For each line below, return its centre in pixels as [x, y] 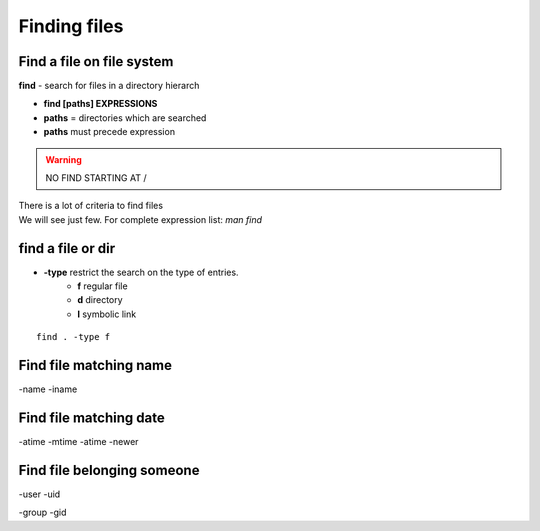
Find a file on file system [96, 61]
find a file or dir [66, 248]
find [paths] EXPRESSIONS [100, 104]
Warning [63, 159]
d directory [100, 300]
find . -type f [73, 337]
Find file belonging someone [109, 470]
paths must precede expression [109, 132]
